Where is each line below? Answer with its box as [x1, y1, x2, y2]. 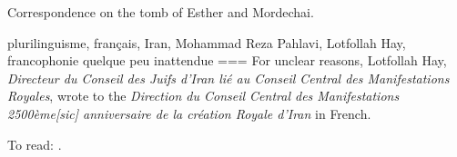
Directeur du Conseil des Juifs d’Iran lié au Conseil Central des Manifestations [7, 68, 450, 87]
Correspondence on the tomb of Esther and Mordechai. [7, 3, 314, 21]
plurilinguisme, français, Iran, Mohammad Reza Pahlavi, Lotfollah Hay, [7, 33, 406, 52]
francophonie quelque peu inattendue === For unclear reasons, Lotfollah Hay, [7, 51, 447, 70]
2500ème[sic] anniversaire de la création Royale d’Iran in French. [7, 103, 371, 123]
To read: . [7, 134, 62, 153]
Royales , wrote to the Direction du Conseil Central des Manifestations [7, 86, 400, 105]
